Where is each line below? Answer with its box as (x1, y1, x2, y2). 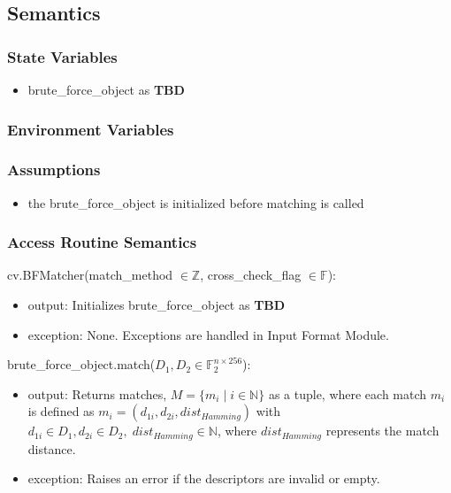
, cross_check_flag (200, 266, 302, 284)
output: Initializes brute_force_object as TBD (27, 296, 286, 314)
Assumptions (7, 158, 101, 181)
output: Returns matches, (27, 384, 167, 403)
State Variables (7, 45, 118, 67)
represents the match (325, 421, 440, 440)
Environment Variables (7, 118, 174, 140)
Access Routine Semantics (7, 231, 197, 253)
